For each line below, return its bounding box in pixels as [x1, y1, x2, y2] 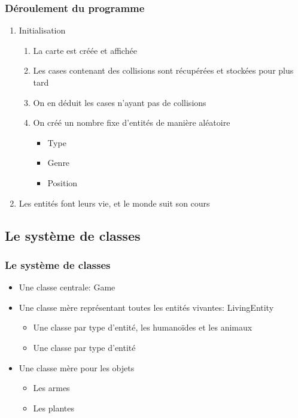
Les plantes [33, 401, 74, 414]
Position [47, 176, 78, 189]
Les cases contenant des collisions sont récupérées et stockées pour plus [33, 64, 294, 77]
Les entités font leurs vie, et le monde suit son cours [19, 196, 210, 209]
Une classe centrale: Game [19, 281, 115, 293]
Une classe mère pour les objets [19, 361, 135, 374]
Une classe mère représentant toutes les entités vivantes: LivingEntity [19, 301, 274, 313]
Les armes [33, 381, 70, 394]
